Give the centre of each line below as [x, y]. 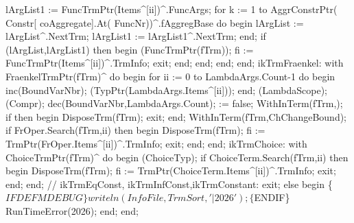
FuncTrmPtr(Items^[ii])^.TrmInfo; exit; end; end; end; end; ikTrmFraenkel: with [175, 63]
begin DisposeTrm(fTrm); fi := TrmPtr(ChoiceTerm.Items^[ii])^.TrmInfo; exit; [171, 171]
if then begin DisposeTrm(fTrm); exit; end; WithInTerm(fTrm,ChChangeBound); [176, 116]
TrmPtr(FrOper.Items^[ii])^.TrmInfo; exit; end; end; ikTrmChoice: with [156, 143]
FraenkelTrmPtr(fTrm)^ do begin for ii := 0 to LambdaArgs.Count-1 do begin [170, 76]
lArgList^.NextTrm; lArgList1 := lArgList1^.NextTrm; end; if [136, 36]
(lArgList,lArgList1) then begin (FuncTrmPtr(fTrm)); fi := [130, 49]
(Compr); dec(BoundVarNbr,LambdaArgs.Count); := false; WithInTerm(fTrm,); [174, 103]
